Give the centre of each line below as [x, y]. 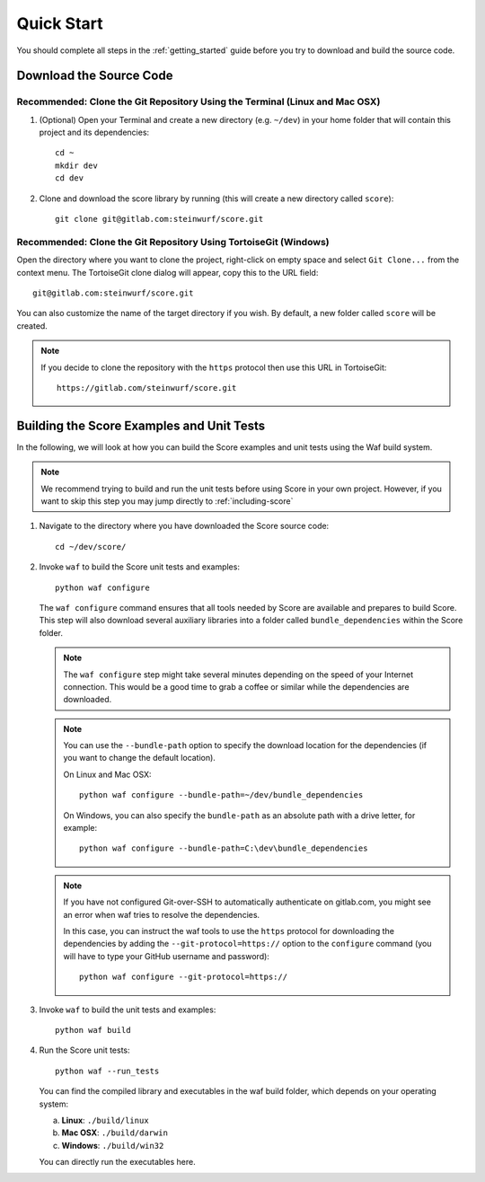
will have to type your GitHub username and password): [166, 956]
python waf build [93, 1030]
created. [32, 326]
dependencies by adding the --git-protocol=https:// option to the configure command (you [247, 944]
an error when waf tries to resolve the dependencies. [162, 914]
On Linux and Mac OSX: [107, 774]
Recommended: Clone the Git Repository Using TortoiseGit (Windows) [173, 242]
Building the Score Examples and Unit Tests [141, 425]
